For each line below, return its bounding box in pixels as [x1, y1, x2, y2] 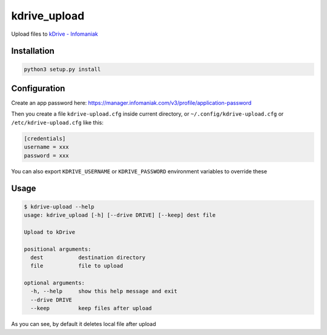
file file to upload [30, 262, 124, 270]
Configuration [11, 83, 65, 93]
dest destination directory [30, 254, 145, 260]
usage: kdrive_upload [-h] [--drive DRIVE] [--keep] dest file [24, 211, 216, 218]
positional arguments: [24, 245, 91, 253]
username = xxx [24, 144, 69, 151]
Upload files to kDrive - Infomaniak [11, 30, 98, 38]
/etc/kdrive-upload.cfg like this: [11, 119, 104, 126]
